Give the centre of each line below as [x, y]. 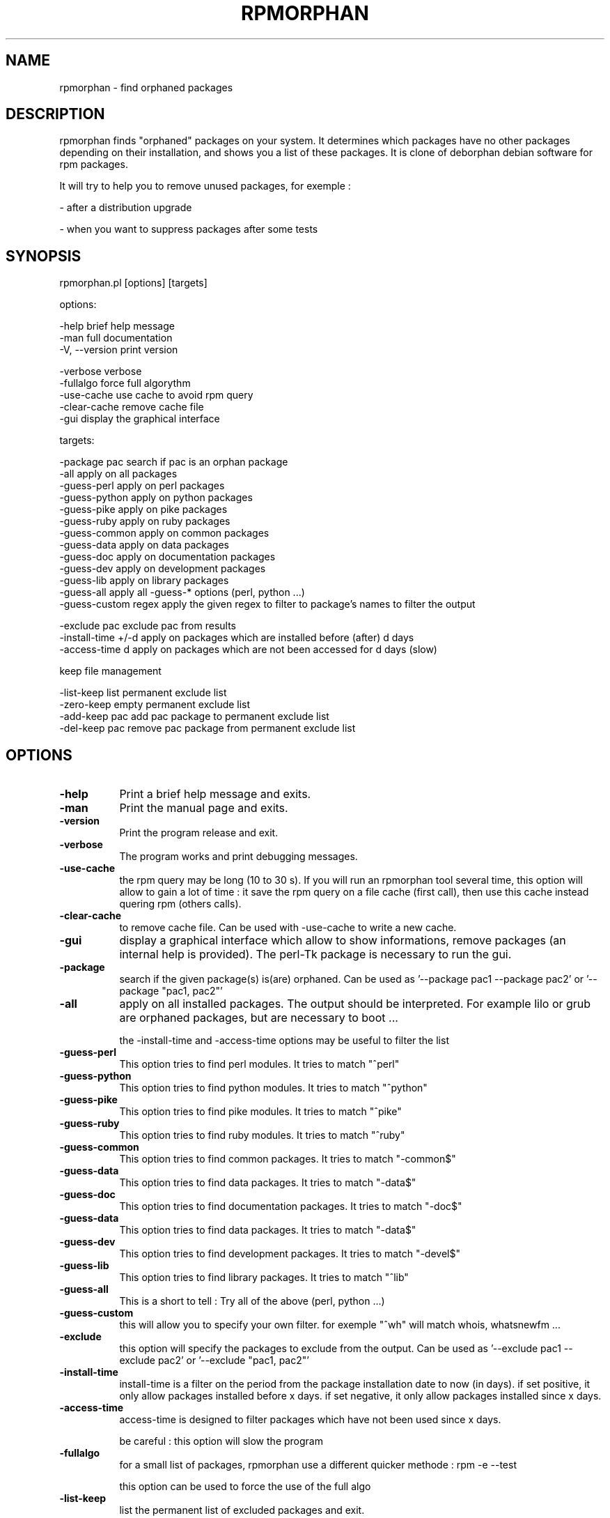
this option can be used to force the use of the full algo [245, 1487]
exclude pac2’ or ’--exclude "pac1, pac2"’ [214, 1360]
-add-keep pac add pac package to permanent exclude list [194, 716]
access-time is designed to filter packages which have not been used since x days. [310, 1420]
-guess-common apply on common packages [164, 533]
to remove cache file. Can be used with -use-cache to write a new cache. [288, 928]
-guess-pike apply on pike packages [143, 509]
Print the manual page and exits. [204, 808]
